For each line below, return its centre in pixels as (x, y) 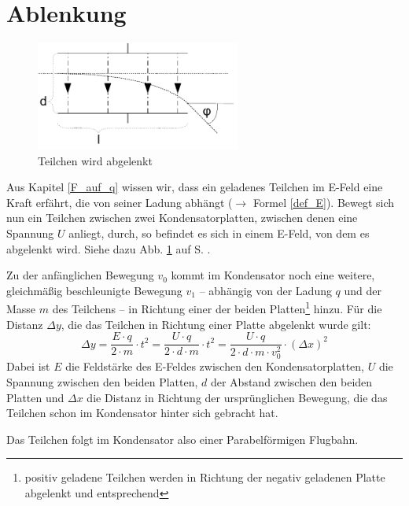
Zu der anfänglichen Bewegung (80, 275)
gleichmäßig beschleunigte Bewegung (94, 290)
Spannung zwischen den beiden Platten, (102, 382)
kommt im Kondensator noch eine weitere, (273, 275)
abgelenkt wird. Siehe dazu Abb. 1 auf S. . (109, 248)
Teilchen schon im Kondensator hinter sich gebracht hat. (142, 413)
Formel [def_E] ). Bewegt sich (324, 202)
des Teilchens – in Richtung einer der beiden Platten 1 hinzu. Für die (217, 308)
